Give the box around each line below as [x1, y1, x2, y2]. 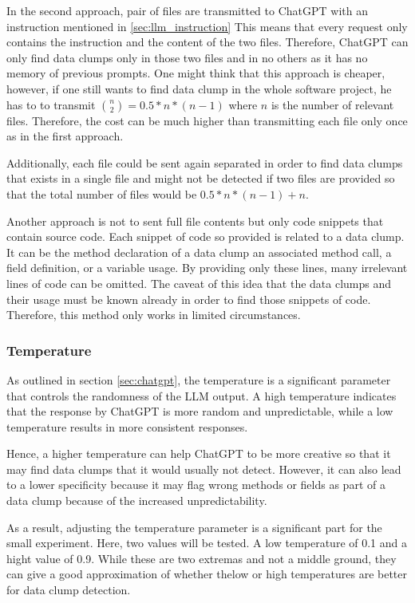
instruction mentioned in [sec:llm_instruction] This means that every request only [6, 18, 408, 34]
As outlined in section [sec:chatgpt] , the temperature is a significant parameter [6, 371, 391, 388]
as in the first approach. [6, 128, 124, 144]
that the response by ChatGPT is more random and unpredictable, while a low [6, 403, 393, 420]
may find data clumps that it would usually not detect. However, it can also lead [6, 460, 401, 477]
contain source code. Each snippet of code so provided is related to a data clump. [6, 228, 405, 245]
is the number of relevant [271, 96, 394, 112]
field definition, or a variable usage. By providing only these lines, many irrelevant [6, 259, 408, 276]
